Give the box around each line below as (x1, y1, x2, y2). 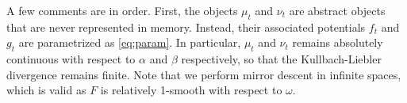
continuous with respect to (6, 51, 136, 67)
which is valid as (6, 82, 86, 98)
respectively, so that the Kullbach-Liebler (181, 51, 382, 67)
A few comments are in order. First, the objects (6, 2, 238, 18)
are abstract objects (289, 2, 386, 18)
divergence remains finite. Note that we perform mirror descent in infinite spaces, (6, 66, 401, 82)
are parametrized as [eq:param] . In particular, (18, 34, 241, 51)
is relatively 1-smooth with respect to (100, 82, 282, 98)
